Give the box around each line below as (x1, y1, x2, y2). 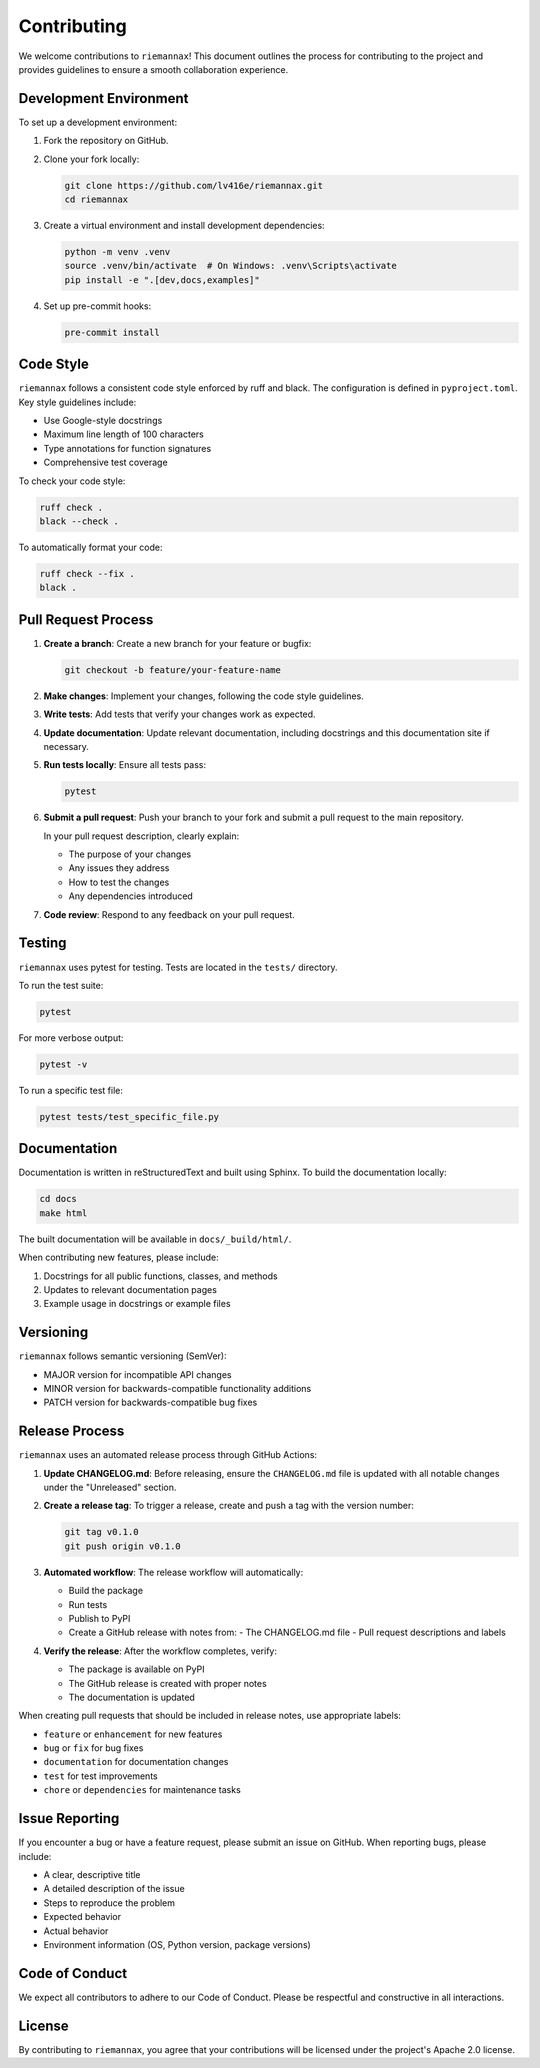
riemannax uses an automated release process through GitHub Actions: (18, 1449, 318, 1461)
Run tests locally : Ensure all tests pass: (43, 759, 207, 771)
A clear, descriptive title (43, 1868, 141, 1880)
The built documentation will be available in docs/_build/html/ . (18, 1233, 292, 1245)
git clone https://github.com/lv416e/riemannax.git (64, 180, 324, 191)
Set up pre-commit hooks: (43, 300, 152, 312)
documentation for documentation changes (43, 1756, 229, 1768)
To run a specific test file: (18, 1084, 124, 1096)
